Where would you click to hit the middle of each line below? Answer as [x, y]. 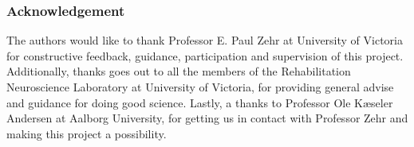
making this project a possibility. [87, 133]
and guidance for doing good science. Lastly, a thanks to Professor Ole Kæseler [200, 102]
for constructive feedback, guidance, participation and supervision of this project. [205, 55]
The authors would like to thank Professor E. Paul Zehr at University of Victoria [205, 40]
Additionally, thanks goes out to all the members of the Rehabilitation [179, 71]
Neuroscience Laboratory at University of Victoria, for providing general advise [200, 87]
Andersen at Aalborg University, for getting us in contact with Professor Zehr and [207, 118]
